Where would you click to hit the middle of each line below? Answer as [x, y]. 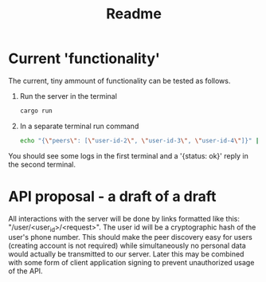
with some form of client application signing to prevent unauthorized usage [131, 263]
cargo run [36, 111]
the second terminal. [42, 164]
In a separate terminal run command [79, 126]
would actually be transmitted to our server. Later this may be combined [126, 254]
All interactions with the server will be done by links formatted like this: [124, 218]
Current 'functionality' [84, 59]
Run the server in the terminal [68, 96]
